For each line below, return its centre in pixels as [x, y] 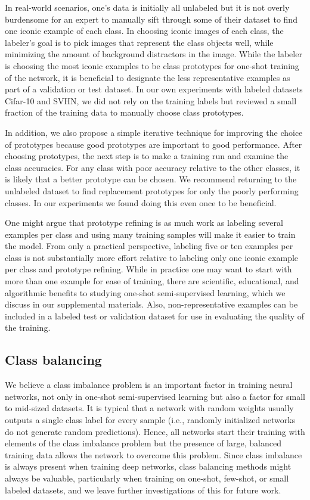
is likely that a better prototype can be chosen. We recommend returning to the [151, 179]
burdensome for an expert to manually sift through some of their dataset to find [151, 19]
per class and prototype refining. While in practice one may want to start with [148, 269]
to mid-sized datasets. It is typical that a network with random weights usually [149, 408]
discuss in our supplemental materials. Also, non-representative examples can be [151, 304]
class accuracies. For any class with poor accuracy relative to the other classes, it [153, 167]
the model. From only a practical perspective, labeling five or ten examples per [149, 246]
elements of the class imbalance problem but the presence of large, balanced [143, 443]
